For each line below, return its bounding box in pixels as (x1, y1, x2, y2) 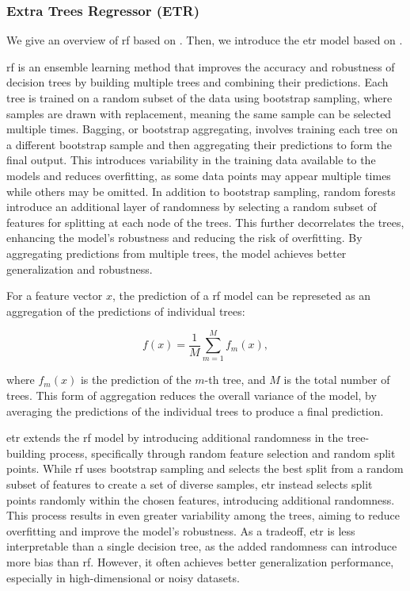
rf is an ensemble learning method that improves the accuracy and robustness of (6, 58, 395, 75)
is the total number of (283, 371, 390, 388)
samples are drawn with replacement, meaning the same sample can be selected (6, 105, 392, 121)
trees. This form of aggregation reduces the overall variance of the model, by (6, 387, 377, 404)
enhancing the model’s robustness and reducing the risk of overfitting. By (6, 229, 363, 246)
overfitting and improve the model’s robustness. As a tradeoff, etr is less (6, 522, 355, 539)
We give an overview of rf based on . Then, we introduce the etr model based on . (6, 32, 403, 48)
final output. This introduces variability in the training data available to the (6, 152, 376, 168)
